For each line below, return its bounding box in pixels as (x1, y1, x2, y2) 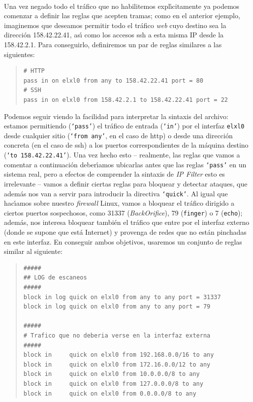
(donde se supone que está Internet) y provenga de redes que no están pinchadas (4, 227, 247, 237)
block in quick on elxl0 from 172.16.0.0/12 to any (23, 361, 211, 368)
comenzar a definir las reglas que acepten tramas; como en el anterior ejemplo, (4, 10, 240, 21)
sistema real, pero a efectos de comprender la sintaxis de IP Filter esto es (4, 169, 225, 179)
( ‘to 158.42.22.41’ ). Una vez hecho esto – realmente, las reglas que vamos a (4, 150, 240, 160)
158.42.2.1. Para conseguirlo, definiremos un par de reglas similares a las (4, 39, 222, 49)
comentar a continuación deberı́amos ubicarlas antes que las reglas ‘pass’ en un (4, 159, 247, 169)
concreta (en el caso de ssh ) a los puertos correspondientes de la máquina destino (4, 140, 249, 150)
